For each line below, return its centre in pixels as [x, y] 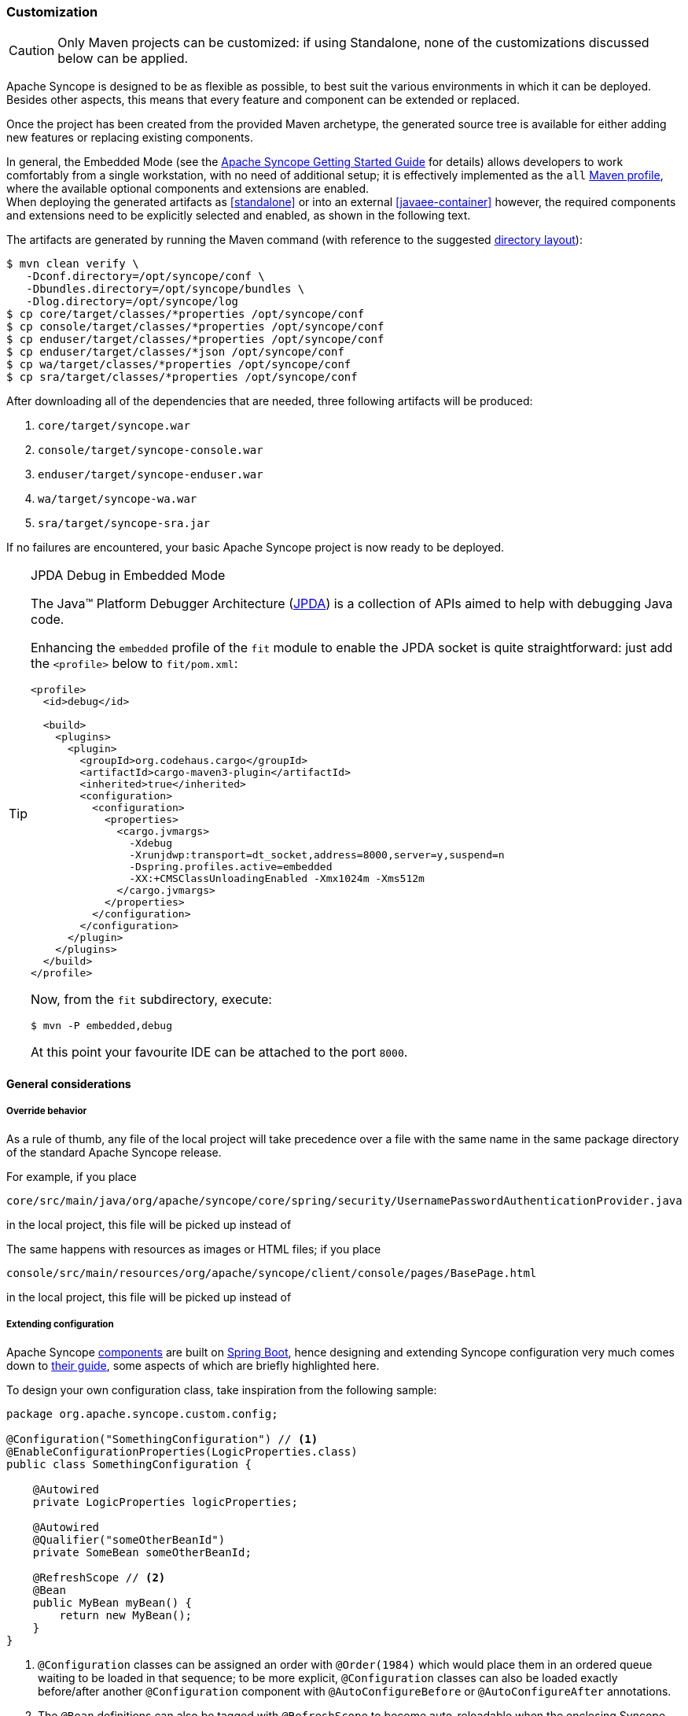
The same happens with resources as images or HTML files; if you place [194, 1249]
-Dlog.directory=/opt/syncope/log [132, 302]
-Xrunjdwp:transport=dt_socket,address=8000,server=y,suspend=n [317, 855]
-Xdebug [151, 843]
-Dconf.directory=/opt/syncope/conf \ [145, 277]
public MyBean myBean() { [112, 1602]
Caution [32, 51]
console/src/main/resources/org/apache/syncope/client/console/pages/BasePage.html [272, 1273]
